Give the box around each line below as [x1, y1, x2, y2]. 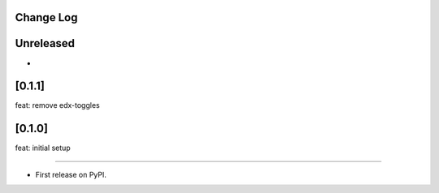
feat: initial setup [15, 143, 71, 153]
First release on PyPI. [35, 169, 107, 179]
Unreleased [15, 36, 76, 50]
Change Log [15, 11, 78, 24]
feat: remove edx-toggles [15, 101, 101, 110]
